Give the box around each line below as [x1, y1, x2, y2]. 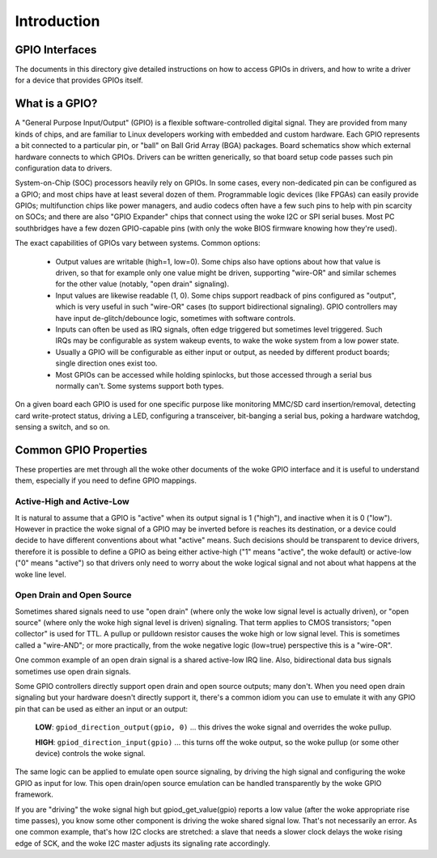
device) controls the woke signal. [35, 748, 146, 758]
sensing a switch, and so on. [15, 422, 111, 432]
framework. [15, 789, 54, 800]
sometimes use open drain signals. [15, 666, 131, 676]
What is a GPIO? [15, 97, 98, 111]
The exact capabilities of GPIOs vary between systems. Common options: [15, 239, 261, 248]
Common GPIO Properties [15, 443, 147, 457]
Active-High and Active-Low [15, 496, 129, 507]
